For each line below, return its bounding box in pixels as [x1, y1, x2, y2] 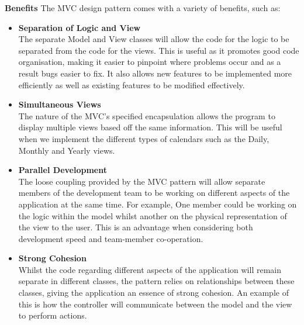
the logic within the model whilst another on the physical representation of [18, 209, 287, 222]
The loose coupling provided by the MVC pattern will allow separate [18, 175, 265, 187]
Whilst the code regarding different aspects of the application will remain [18, 263, 281, 275]
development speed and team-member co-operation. [18, 232, 203, 244]
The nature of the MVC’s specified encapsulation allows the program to [18, 109, 275, 122]
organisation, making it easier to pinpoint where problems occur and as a [18, 56, 281, 68]
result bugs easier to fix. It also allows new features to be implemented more [18, 67, 292, 79]
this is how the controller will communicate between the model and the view [18, 298, 292, 310]
